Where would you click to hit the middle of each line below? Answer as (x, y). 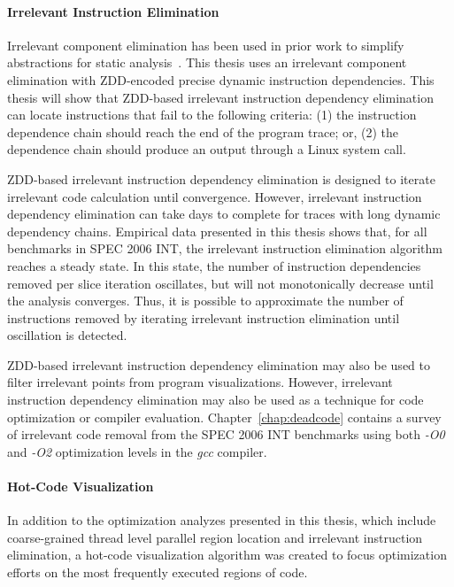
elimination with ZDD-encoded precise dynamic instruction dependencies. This (221, 79)
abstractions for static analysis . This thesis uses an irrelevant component (207, 62)
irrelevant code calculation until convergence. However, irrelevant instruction (215, 196)
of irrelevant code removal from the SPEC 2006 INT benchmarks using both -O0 (226, 434)
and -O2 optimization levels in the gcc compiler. (137, 451)
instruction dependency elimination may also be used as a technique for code (215, 400)
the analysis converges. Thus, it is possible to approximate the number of (205, 301)
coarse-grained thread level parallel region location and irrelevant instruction (215, 537)
